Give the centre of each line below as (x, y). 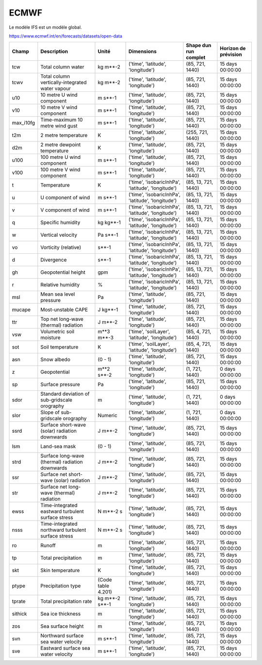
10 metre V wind (59, 107)
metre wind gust (59, 126)
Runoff (48, 545)
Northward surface (62, 636)
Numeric (107, 416)
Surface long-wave (62, 456)
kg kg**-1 (109, 223)
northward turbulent (63, 530)
